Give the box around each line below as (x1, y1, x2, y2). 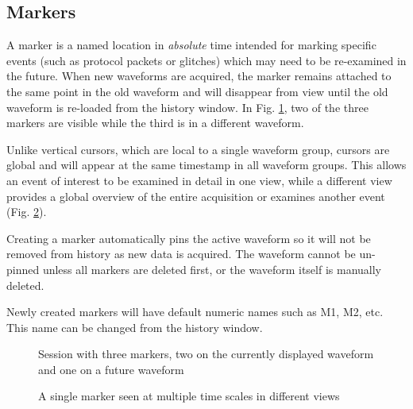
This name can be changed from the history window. (6, 318, 263, 335)
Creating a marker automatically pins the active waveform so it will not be (6, 230, 371, 246)
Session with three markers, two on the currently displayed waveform (38, 345, 374, 362)
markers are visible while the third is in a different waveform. (6, 114, 304, 131)
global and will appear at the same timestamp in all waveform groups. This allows (6, 156, 407, 173)
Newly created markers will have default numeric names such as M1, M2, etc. (6, 303, 384, 320)
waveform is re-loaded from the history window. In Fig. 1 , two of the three (6, 98, 369, 115)
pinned (6, 260, 40, 277)
